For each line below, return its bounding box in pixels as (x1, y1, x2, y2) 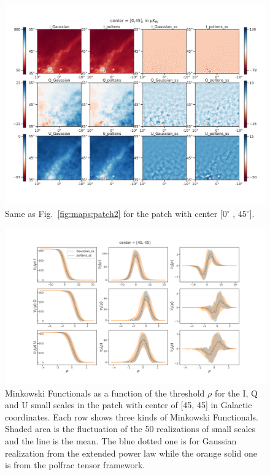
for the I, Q (214, 386, 258, 399)
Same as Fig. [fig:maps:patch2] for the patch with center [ (5, 207, 223, 220)
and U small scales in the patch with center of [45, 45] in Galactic (5, 398, 252, 411)
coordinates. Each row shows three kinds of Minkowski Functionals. (5, 410, 258, 423)
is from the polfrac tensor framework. (5, 458, 145, 471)
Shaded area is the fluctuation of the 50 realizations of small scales (5, 422, 256, 435)
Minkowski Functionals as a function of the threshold (5, 386, 205, 399)
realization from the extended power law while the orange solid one (5, 446, 257, 459)
